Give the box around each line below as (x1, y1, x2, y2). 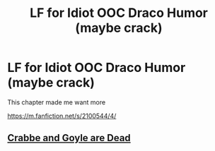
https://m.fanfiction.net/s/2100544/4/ (7, 111, 117, 120)
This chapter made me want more (7, 97, 106, 107)
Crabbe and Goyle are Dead (7, 132, 131, 144)
